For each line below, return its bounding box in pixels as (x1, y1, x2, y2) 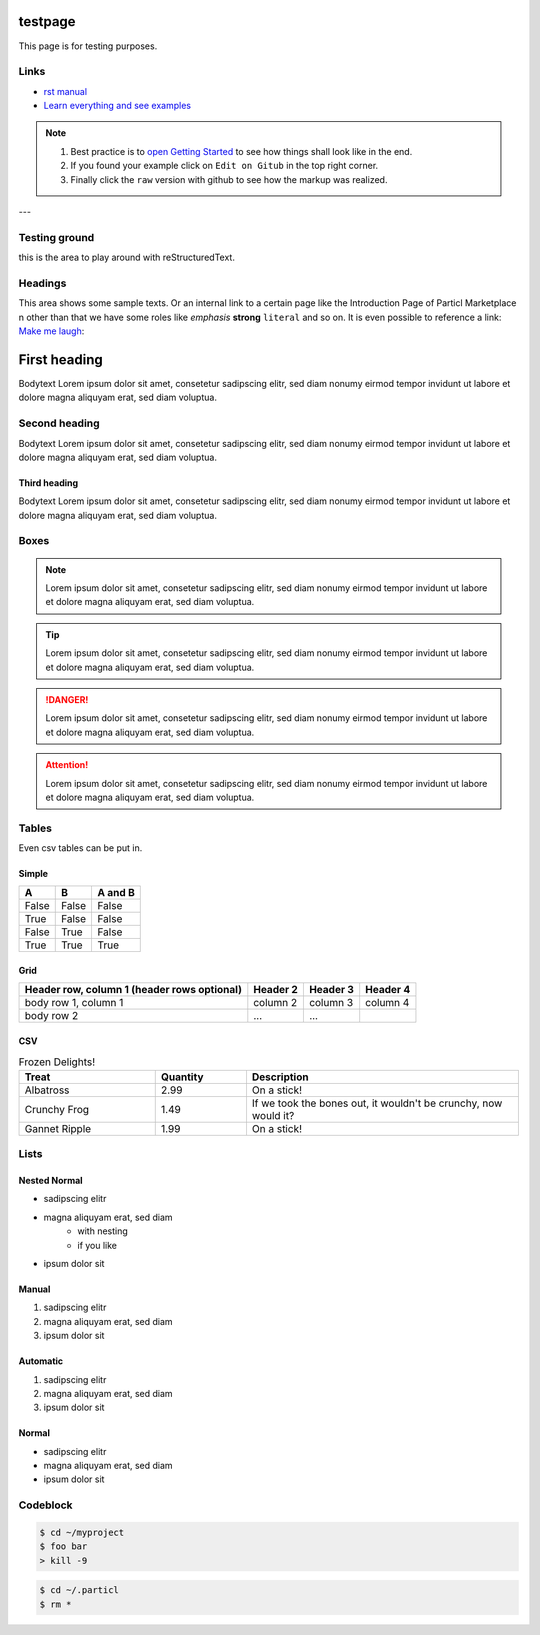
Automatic (18, 1355, 64, 1367)
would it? (251, 1108, 295, 1122)
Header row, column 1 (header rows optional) (24, 983, 242, 997)
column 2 (253, 996, 298, 1010)
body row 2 (24, 1009, 79, 1023)
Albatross (24, 1083, 70, 1097)
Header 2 (253, 983, 299, 997)
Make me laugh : (18, 325, 85, 337)
